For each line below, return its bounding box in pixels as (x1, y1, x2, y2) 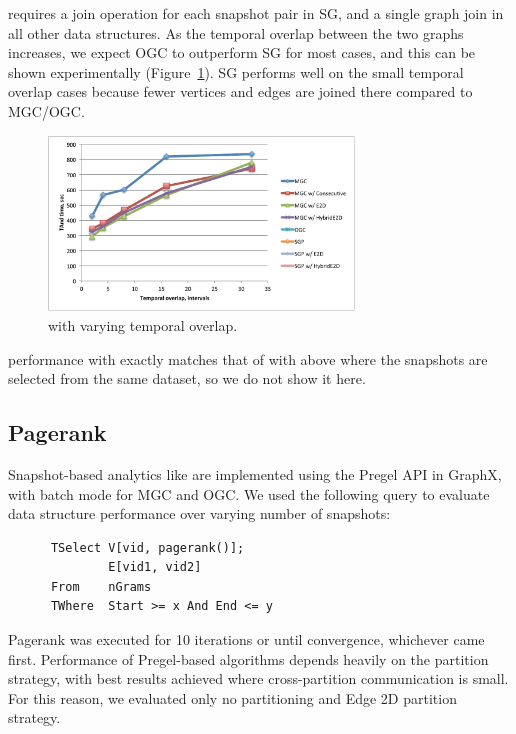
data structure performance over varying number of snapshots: (8, 503, 391, 524)
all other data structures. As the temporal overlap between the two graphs (8, 22, 464, 43)
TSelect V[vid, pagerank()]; (50, 540, 245, 555)
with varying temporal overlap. (48, 314, 238, 335)
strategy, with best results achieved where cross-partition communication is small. (8, 668, 509, 689)
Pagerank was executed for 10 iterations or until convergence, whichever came (8, 629, 485, 650)
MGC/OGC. (8, 100, 85, 121)
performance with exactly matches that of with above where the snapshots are (8, 348, 488, 369)
